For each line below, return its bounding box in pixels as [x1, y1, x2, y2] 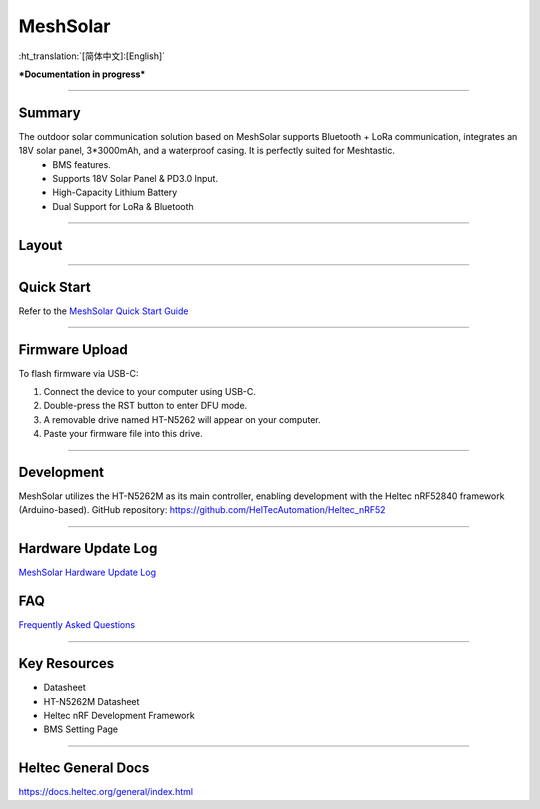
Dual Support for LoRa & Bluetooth [52, 200, 194, 212]
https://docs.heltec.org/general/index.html [18, 786, 194, 798]
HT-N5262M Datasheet [43, 695, 140, 707]
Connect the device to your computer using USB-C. [43, 386, 257, 398]
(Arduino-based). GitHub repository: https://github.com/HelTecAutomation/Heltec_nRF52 [18, 504, 386, 516]
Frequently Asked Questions [18, 619, 135, 631]
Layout [18, 236, 63, 254]
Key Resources [18, 655, 115, 672]
